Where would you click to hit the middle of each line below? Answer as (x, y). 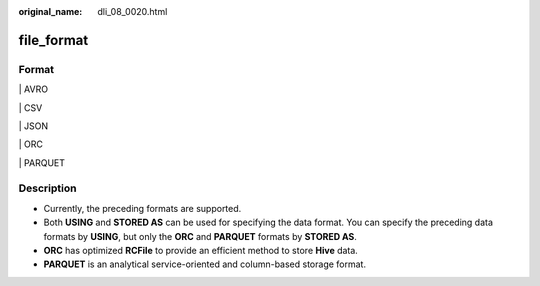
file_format (53, 40)
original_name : (50, 11)
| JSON (33, 126)
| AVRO (33, 89)
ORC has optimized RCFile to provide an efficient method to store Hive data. (201, 251)
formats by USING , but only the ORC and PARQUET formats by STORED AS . (200, 236)
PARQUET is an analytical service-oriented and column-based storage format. (205, 264)
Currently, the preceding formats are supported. (142, 208)
